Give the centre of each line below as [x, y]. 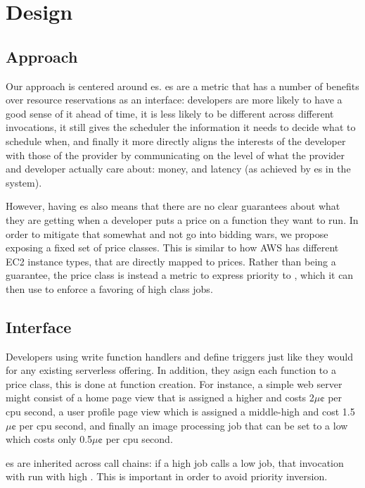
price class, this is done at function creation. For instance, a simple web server [174, 383]
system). [24, 182]
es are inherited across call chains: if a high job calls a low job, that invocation [175, 462]
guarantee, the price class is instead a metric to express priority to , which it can [180, 275]
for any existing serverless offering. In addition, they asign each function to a [171, 370]
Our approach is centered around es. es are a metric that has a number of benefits [182, 86]
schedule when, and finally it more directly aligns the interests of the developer [176, 140]
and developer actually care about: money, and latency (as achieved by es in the [178, 169]
